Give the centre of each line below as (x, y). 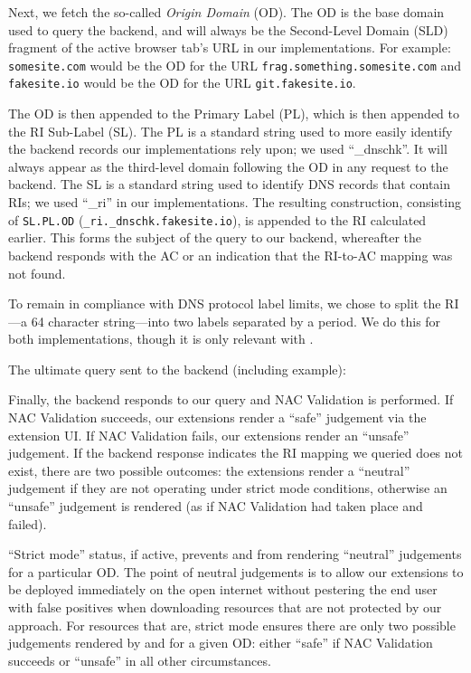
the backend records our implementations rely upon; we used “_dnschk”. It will (228, 149)
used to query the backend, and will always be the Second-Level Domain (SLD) (228, 29)
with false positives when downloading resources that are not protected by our (225, 607)
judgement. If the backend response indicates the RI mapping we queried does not (236, 453)
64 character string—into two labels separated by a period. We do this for (236, 321)
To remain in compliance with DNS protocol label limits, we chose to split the (225, 303)
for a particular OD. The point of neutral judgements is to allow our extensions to (236, 571)
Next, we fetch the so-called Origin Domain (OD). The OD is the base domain (226, 12)
